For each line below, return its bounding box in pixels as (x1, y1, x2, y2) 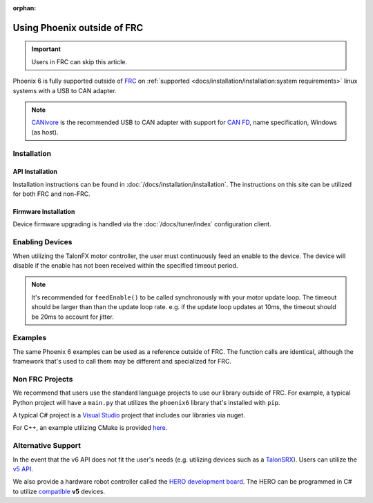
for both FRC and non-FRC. (12, 190, 91, 198)
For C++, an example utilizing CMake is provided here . (12, 424, 168, 432)
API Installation (12, 168, 58, 176)
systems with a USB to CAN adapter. (12, 86, 117, 95)
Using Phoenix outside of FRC (12, 21, 144, 34)
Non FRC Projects (12, 374, 73, 384)
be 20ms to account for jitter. (31, 313, 114, 321)
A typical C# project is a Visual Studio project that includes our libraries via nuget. (12, 411, 245, 420)
